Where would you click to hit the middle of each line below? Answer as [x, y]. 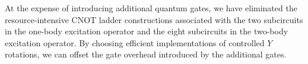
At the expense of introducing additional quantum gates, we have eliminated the [151, 8]
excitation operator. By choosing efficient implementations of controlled [135, 42]
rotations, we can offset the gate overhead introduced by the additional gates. [146, 54]
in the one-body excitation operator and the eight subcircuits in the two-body [147, 31]
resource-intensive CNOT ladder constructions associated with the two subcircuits [154, 19]
